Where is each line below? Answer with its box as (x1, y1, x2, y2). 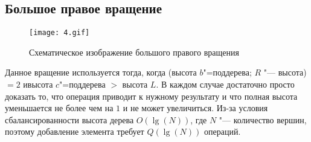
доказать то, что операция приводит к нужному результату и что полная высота (5, 89, 298, 102)
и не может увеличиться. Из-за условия (123, 102, 268, 114)
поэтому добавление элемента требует (5, 125, 144, 138)
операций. (204, 125, 241, 138)
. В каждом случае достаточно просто (156, 78, 295, 91)
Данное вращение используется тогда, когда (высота (5, 66, 197, 79)
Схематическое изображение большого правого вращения (29, 45, 239, 58)
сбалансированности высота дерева (5, 113, 134, 126)
